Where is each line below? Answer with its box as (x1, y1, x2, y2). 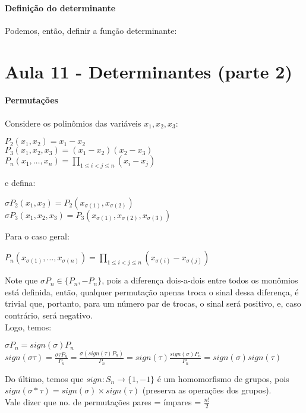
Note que (5, 274, 38, 286)
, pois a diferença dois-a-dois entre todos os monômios (102, 274, 298, 286)
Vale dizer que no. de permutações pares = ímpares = (5, 395, 201, 408)
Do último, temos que (5, 372, 84, 384)
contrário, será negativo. (5, 308, 93, 321)
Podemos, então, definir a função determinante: (5, 24, 177, 36)
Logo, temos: (5, 320, 52, 333)
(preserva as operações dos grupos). (142, 384, 272, 396)
